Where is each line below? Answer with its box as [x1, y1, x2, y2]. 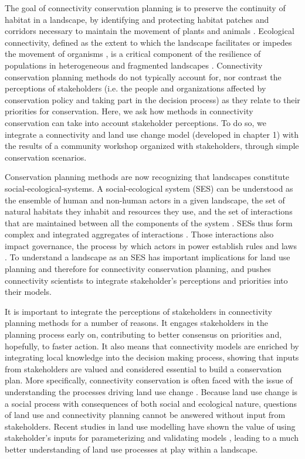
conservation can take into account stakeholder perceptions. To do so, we [5, 116, 267, 128]
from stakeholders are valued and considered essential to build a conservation [5, 362, 282, 375]
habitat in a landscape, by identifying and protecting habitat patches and [5, 13, 269, 25]
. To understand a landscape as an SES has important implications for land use [5, 251, 290, 263]
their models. [5, 285, 52, 298]
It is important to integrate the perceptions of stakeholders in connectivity [5, 305, 272, 317]
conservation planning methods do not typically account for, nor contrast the [5, 70, 282, 83]
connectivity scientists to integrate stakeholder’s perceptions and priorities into [5, 274, 288, 286]
